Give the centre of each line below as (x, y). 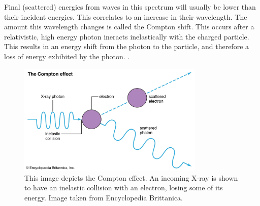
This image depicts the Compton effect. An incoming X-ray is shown (131, 177)
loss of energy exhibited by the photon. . (67, 56)
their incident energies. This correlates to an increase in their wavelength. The (126, 16)
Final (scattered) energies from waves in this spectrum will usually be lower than (130, 7)
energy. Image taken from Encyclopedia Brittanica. (104, 197)
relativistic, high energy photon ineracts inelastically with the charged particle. (127, 36)
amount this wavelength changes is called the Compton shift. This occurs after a (129, 27)
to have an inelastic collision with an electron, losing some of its (124, 188)
